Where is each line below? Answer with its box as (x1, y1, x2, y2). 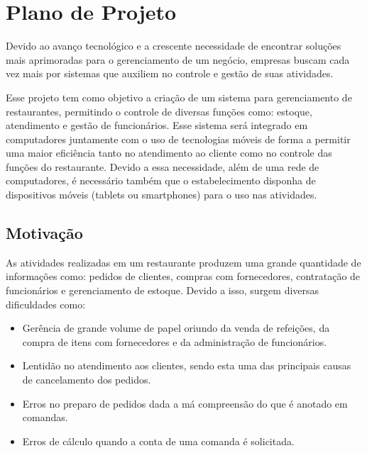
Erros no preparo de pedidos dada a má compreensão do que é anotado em (22, 396, 348, 410)
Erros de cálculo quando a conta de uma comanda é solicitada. (22, 433, 295, 448)
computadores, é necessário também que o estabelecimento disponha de (6, 173, 316, 188)
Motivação (6, 222, 83, 244)
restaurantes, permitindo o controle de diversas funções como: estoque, (6, 104, 312, 118)
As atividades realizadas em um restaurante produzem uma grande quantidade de (6, 255, 361, 269)
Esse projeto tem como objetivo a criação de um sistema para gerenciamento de (6, 89, 352, 104)
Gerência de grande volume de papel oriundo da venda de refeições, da (22, 320, 330, 335)
